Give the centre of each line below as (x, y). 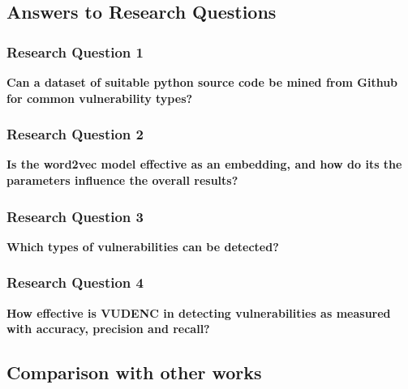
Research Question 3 (75, 216)
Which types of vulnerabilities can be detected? (143, 246)
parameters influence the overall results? (122, 180)
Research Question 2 (75, 134)
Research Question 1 (75, 51)
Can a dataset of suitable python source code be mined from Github (202, 82)
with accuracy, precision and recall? (108, 329)
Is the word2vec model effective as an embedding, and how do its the (204, 164)
